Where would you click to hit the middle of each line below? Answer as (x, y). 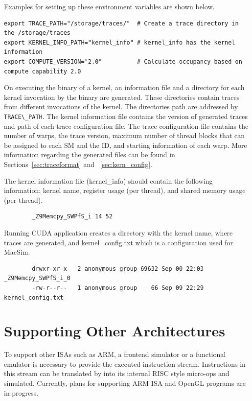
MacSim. (17, 252)
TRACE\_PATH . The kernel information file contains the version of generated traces (126, 116)
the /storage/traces (37, 33)
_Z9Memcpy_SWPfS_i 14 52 (72, 217)
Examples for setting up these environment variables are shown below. (109, 6)
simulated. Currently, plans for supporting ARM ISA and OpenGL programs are (125, 383)
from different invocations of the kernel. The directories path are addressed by (121, 106)
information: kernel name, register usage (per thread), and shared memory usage (125, 190)
